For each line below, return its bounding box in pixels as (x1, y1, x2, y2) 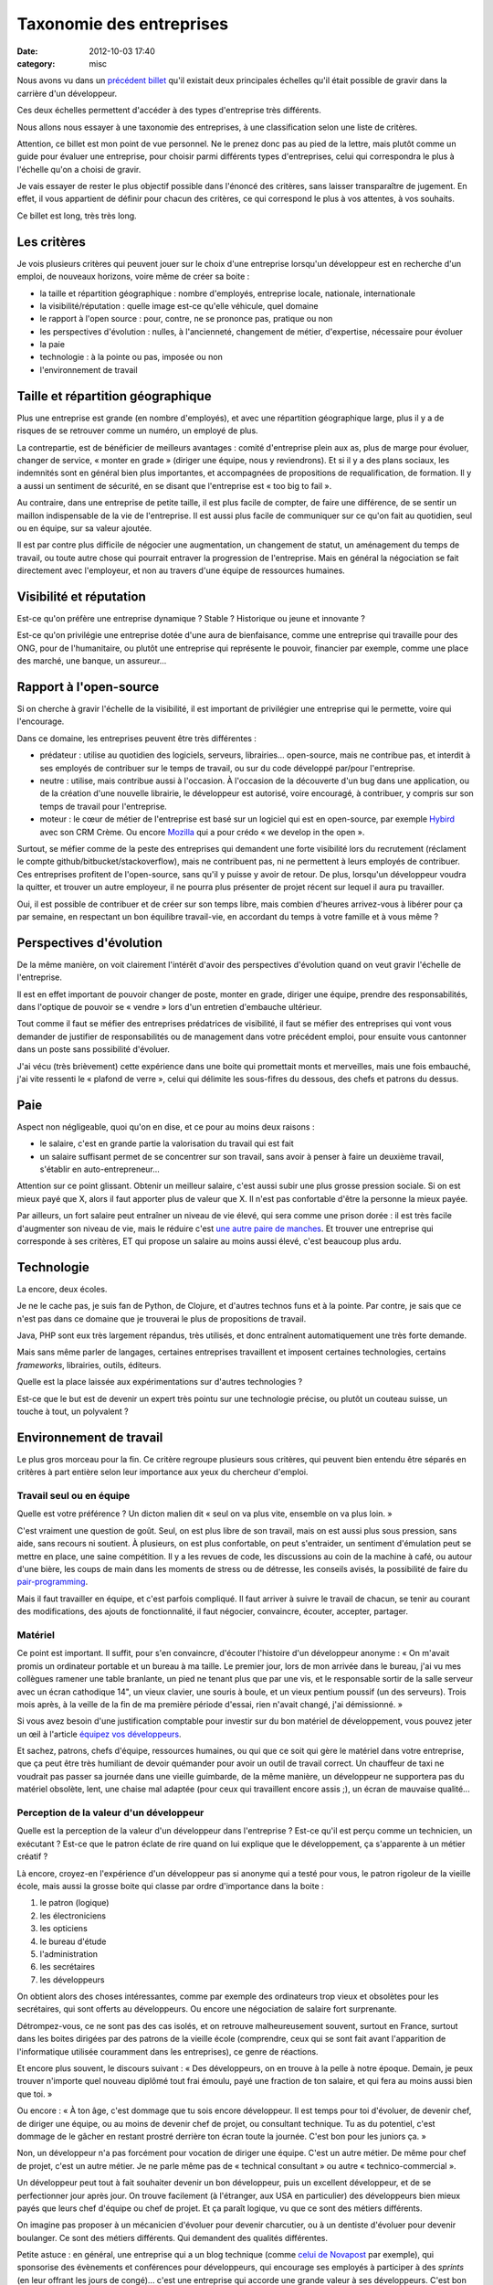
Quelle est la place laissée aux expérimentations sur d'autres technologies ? (16, 1376, 303, 1387)
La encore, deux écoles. (16, 1283, 108, 1294)
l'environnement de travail (39, 364, 138, 375)
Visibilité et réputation (16, 589, 146, 604)
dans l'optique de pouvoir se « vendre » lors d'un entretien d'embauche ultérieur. (16, 1002, 322, 1012)
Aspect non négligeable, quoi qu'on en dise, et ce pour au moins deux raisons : (16, 1121, 315, 1132)
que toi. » (16, 2088, 53, 2099)
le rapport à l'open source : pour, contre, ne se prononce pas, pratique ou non (39, 314, 333, 324)
